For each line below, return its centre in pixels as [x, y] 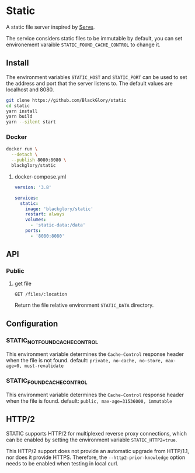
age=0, [14, 366]
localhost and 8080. [30, 90]
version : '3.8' [33, 187]
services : [27, 198]
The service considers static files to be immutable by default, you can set [94, 38]
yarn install [22, 111]
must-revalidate [44, 366]
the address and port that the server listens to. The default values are [90, 83]
